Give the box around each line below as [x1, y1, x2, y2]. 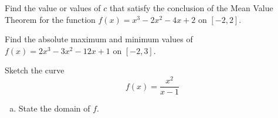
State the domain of [18, 102, 90, 114]
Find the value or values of [5, 2, 101, 14]
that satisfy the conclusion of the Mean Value [110, 2, 273, 14]
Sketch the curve [5, 64, 65, 76]
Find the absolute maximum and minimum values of [5, 33, 193, 45]
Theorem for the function [5, 13, 96, 25]
